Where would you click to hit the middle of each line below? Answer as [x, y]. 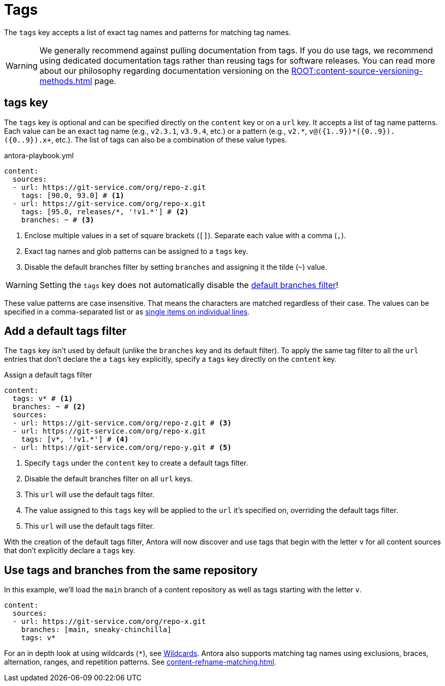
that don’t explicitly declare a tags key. [70, 551]
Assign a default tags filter [48, 375]
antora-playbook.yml [39, 155]
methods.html [66, 81]
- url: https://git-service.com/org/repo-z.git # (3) [122, 423]
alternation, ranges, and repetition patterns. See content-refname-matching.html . [140, 662]
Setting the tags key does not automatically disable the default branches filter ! [189, 285]
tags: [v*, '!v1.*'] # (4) [75, 439]
